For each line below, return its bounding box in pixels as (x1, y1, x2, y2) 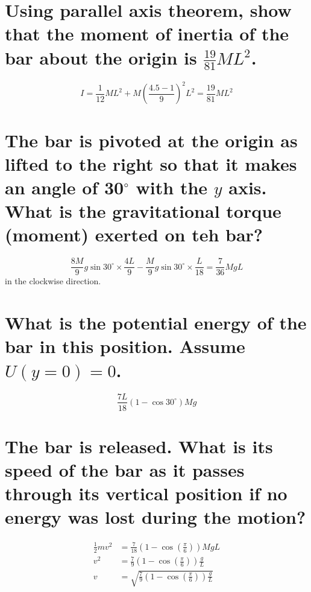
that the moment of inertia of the (5, 21, 289, 46)
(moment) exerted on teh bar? (5, 222, 263, 247)
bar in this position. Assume (5, 334, 245, 358)
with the (136, 175, 208, 200)
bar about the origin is (5, 45, 197, 69)
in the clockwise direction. (5, 275, 101, 287)
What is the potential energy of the (5, 310, 307, 335)
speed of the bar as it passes (5, 457, 245, 482)
